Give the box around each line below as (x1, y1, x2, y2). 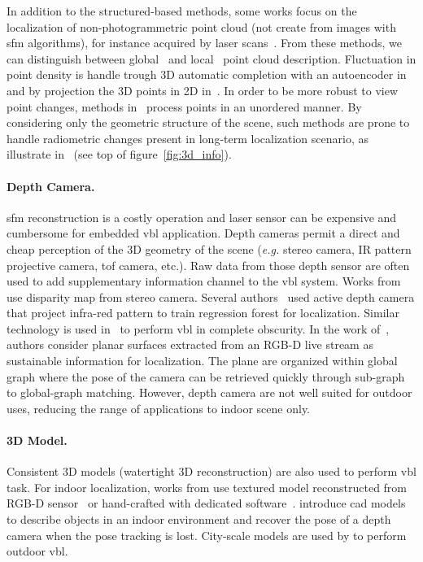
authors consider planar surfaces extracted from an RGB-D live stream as (7, 336, 373, 353)
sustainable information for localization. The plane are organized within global (7, 352, 398, 369)
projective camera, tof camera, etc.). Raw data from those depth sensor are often (7, 256, 410, 273)
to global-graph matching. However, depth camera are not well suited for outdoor (7, 384, 412, 401)
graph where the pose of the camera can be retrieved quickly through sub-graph (7, 368, 405, 385)
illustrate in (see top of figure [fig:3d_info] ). (7, 146, 232, 163)
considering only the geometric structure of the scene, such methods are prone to (7, 114, 410, 131)
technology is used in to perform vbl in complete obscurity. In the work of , (7, 320, 390, 337)
